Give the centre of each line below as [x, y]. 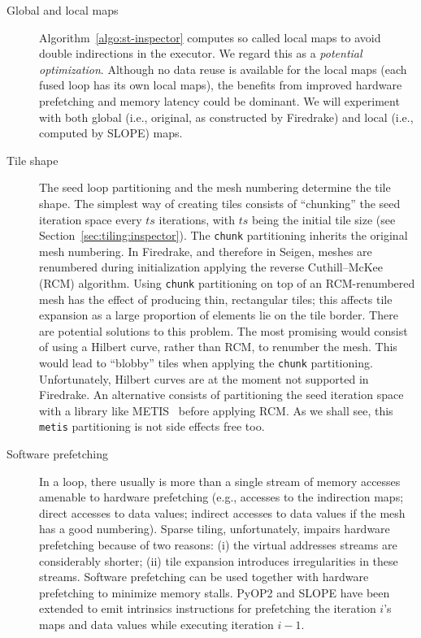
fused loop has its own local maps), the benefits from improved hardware [221, 85]
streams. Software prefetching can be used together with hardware [204, 577]
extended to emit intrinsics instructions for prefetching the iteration [208, 608]
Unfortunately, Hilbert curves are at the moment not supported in [204, 378]
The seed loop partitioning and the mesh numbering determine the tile [215, 187]
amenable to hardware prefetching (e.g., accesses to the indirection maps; [221, 497]
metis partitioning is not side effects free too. [152, 426]
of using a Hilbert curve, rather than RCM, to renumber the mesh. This [218, 347]
